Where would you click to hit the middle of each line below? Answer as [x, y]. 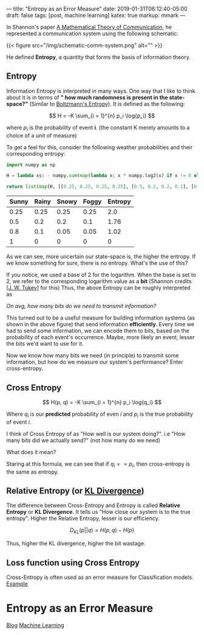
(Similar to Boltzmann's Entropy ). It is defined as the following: [107, 103]
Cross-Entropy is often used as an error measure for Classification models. [100, 577]
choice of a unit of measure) [42, 135]
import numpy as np [31, 165]
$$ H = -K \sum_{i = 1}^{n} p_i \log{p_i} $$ [102, 116]
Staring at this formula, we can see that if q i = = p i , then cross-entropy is [98, 464]
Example [17, 584]
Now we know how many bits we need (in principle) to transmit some [93, 356]
